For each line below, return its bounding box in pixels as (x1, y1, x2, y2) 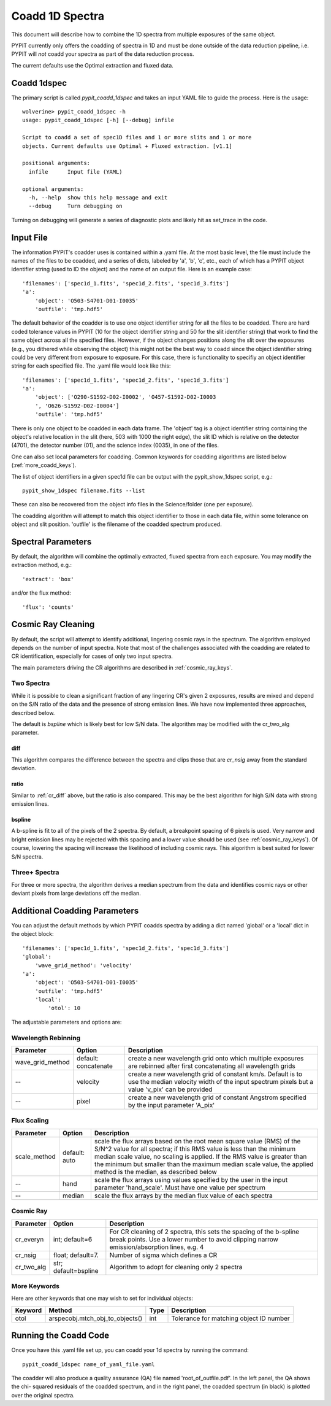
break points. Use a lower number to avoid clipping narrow (109, 1235, 279, 1243)
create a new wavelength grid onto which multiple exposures (127, 1054, 304, 1063)
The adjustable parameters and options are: (11, 1018, 122, 1026)
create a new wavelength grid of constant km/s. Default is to (127, 1070, 303, 1078)
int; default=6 (53, 1235, 93, 1243)
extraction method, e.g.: (11, 562, 72, 569)
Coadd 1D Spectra (11, 9, 104, 23)
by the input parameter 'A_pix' (127, 1101, 215, 1110)
